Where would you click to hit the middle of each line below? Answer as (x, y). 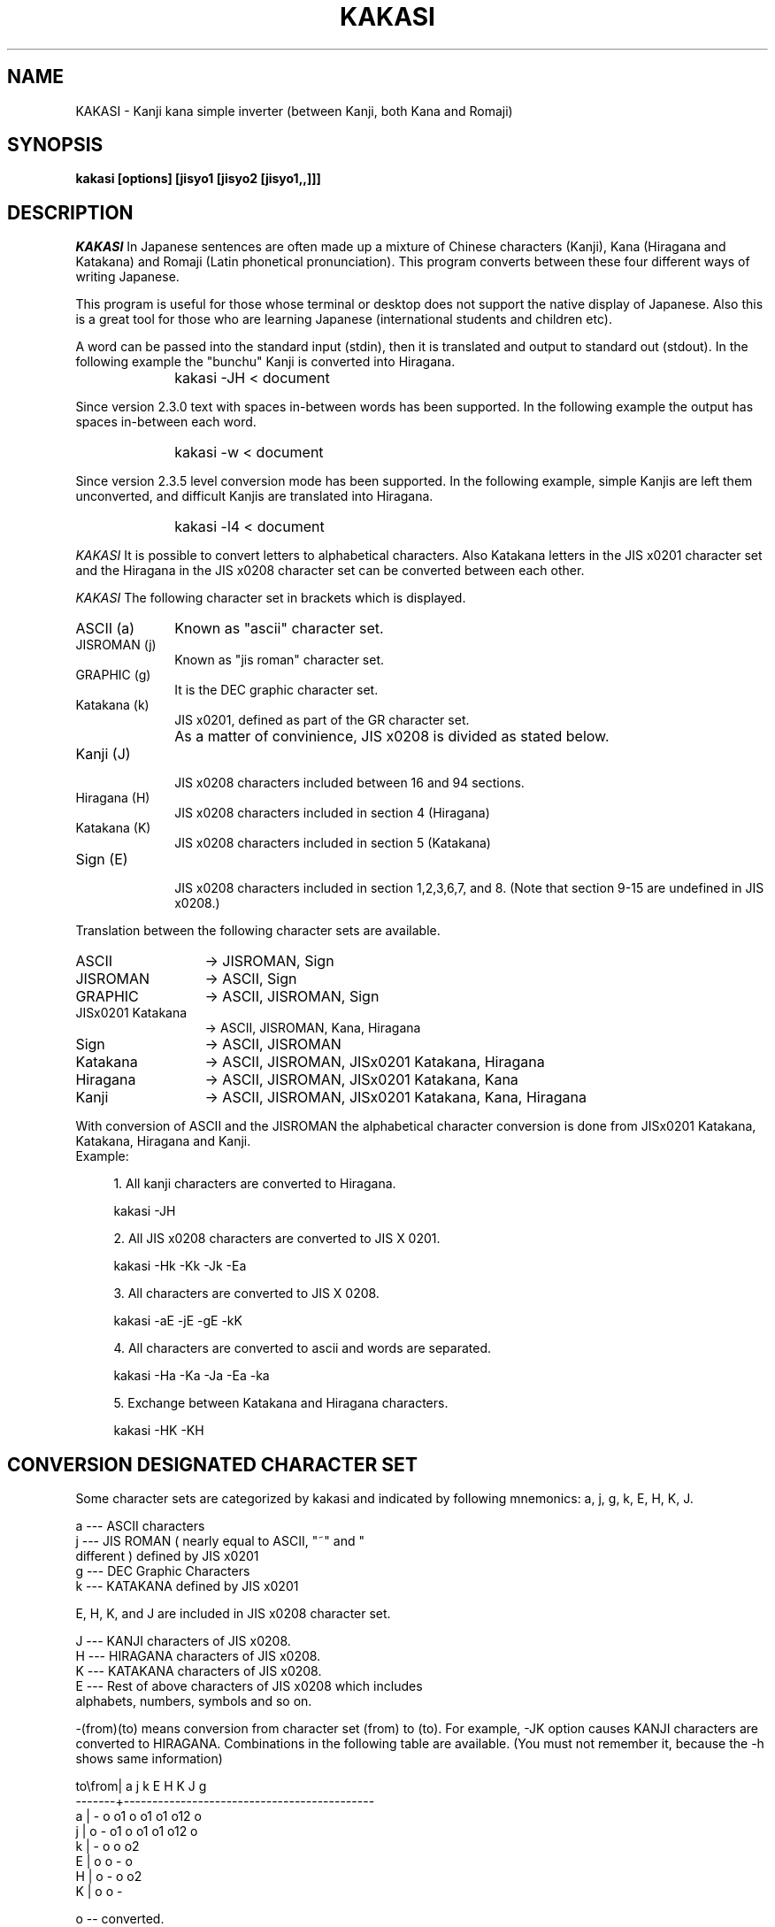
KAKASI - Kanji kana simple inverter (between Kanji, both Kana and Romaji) (294, 111)
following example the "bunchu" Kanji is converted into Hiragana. (265, 362)
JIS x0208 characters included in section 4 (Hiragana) (332, 813)
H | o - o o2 (109, 1877)
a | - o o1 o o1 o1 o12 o (138, 1816)
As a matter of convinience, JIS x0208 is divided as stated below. (392, 737)
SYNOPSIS (55, 145)
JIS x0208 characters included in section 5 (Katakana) (333, 843)
